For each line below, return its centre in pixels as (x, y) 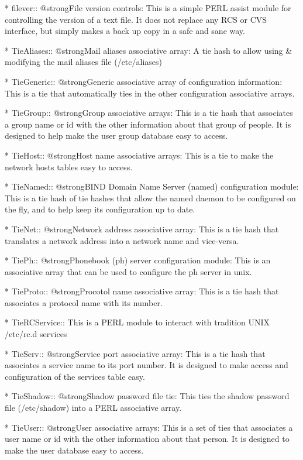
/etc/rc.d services (36, 334)
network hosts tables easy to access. (69, 167)
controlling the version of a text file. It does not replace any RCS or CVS (136, 19)
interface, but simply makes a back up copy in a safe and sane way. (125, 31)
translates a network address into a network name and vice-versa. (122, 240)
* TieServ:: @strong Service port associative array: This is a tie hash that (135, 353)
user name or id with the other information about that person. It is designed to (147, 439)
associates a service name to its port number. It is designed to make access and (147, 365)
